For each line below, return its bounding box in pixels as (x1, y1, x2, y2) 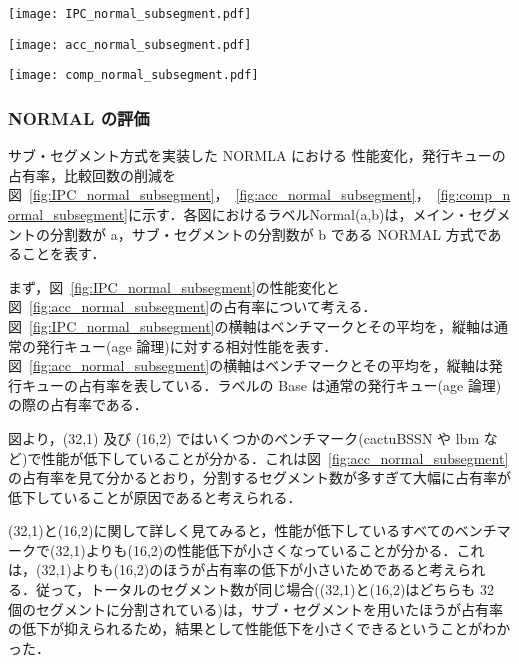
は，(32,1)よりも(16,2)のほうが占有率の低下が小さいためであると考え (8, 559, 458, 580)
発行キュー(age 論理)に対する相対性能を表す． (35, 335, 338, 356)
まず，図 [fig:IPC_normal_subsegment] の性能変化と (8, 276, 340, 297)
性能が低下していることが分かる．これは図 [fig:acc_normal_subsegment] (41, 447, 509, 468)
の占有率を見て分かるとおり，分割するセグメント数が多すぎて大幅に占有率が (8, 467, 512, 488)
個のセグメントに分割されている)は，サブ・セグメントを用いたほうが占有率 (8, 598, 504, 619)
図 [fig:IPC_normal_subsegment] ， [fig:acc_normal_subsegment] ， (8, 184, 430, 205)
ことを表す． (21, 243, 106, 264)
